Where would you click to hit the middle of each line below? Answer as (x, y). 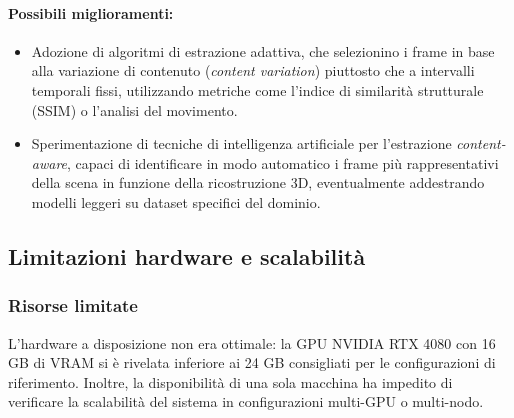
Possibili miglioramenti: (91, 12)
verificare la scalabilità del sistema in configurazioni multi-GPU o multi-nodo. (246, 401)
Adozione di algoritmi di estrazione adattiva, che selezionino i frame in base (263, 50)
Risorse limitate (73, 305)
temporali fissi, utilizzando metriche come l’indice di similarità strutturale (257, 89)
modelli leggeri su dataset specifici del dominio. (176, 201)
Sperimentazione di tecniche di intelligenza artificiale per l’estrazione (241, 143)
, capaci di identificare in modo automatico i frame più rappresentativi (283, 162)
